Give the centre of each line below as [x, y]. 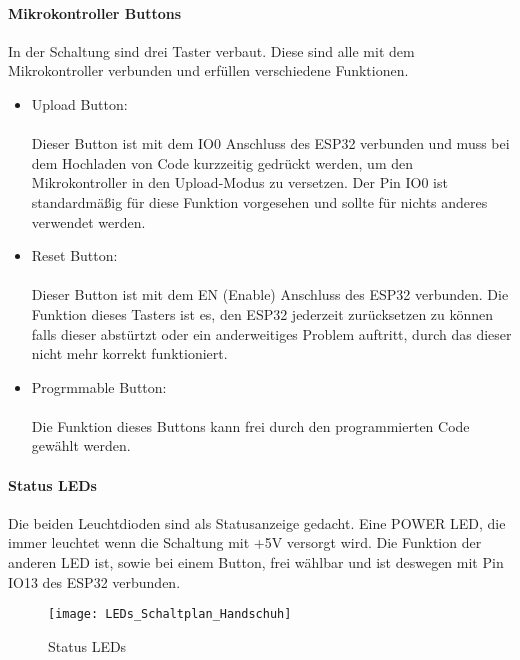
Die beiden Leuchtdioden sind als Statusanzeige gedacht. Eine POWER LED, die [257, 522]
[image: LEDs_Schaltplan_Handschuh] [170, 614]
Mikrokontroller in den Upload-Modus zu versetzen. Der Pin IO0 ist [239, 182]
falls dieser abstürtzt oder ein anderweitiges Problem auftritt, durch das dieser [271, 333]
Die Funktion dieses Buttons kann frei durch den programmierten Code [250, 425]
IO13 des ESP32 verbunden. [94, 581]
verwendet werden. [88, 221]
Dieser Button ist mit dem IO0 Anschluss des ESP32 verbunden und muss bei [270, 143]
